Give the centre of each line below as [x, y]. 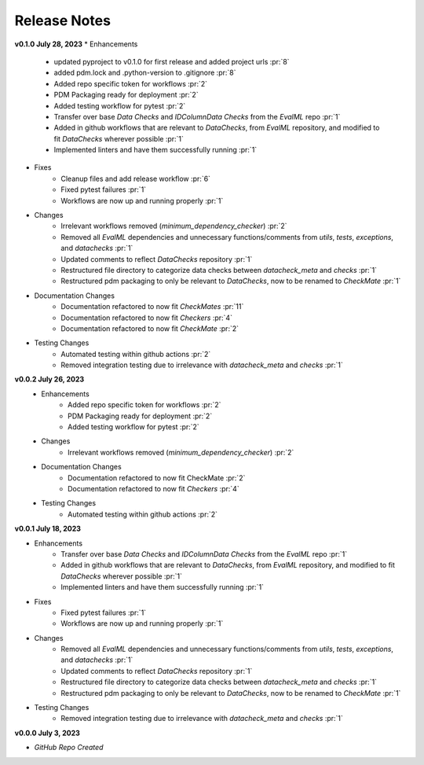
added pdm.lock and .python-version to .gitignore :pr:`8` [145, 73]
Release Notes [63, 20]
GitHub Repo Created [69, 748]
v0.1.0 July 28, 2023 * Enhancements [76, 44]
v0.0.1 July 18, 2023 [48, 529]
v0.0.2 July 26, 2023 [49, 379]
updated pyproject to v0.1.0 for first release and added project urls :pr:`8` [172, 61]
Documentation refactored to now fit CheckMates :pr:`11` [152, 307]
